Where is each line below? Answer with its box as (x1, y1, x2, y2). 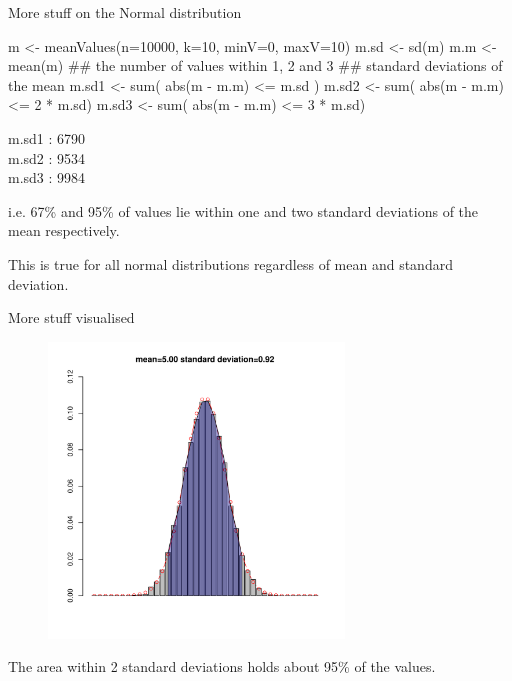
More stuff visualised (8, 307, 135, 328)
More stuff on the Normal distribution (8, 2, 242, 22)
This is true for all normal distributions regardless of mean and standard (8, 253, 453, 274)
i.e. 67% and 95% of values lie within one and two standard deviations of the (8, 200, 479, 221)
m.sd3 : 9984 (8, 167, 86, 188)
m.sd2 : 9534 (8, 147, 86, 168)
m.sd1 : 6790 (8, 127, 86, 148)
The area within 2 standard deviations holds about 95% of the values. (8, 656, 436, 677)
